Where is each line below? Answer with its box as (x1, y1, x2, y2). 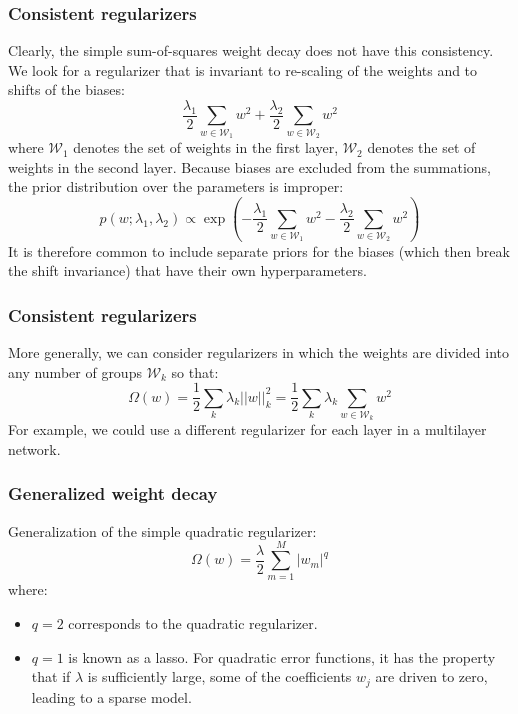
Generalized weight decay (8, 481, 218, 506)
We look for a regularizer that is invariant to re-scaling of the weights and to (8, 59, 478, 80)
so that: (171, 361, 219, 382)
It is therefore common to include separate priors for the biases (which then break (8, 240, 510, 261)
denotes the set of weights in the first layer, (73, 137, 339, 158)
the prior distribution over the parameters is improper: (8, 176, 344, 197)
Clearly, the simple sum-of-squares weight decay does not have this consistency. (8, 40, 494, 61)
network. (8, 438, 61, 459)
